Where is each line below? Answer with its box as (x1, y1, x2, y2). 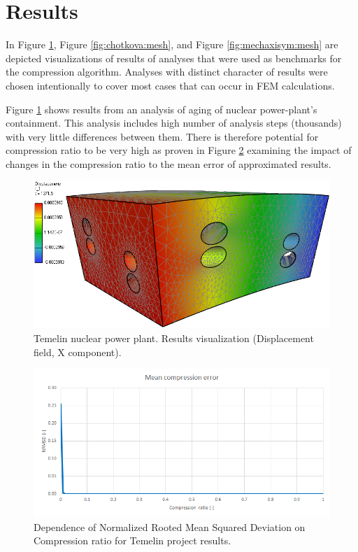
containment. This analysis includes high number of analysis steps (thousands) (6, 115, 342, 130)
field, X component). (34, 344, 122, 359)
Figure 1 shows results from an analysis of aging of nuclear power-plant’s (6, 101, 317, 116)
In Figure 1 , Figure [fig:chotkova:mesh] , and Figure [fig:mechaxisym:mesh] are (6, 37, 338, 52)
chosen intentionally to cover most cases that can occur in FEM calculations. (6, 78, 335, 92)
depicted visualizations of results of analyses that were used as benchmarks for (6, 50, 342, 65)
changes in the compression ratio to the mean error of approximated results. (6, 156, 331, 171)
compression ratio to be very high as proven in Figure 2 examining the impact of (6, 143, 352, 157)
